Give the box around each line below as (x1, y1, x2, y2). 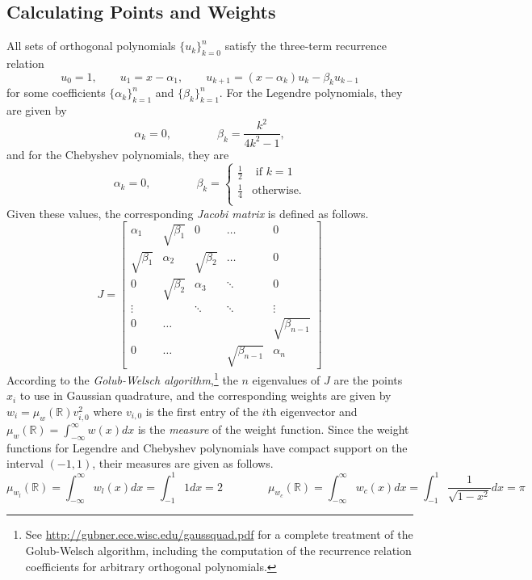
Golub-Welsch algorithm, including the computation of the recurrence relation (25, 541, 412, 558)
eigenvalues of (252, 371, 320, 388)
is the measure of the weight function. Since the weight (137, 421, 409, 438)
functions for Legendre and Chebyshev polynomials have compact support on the (6, 439, 408, 456)
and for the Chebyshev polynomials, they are (6, 145, 229, 162)
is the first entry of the (145, 402, 258, 419)
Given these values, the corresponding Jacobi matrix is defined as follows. (6, 204, 369, 221)
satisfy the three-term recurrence (224, 37, 387, 54)
